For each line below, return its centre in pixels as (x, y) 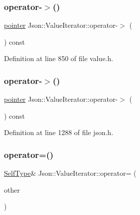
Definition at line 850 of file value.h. (59, 58)
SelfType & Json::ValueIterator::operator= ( (70, 173)
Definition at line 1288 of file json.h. (59, 132)
